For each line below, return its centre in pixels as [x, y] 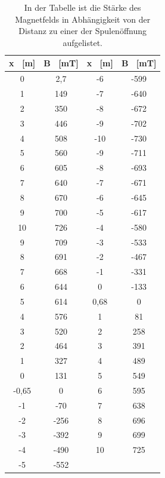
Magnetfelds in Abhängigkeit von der [83, 19]
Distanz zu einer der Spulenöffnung [83, 31]
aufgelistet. [82, 42]
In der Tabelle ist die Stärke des [82, 7]
